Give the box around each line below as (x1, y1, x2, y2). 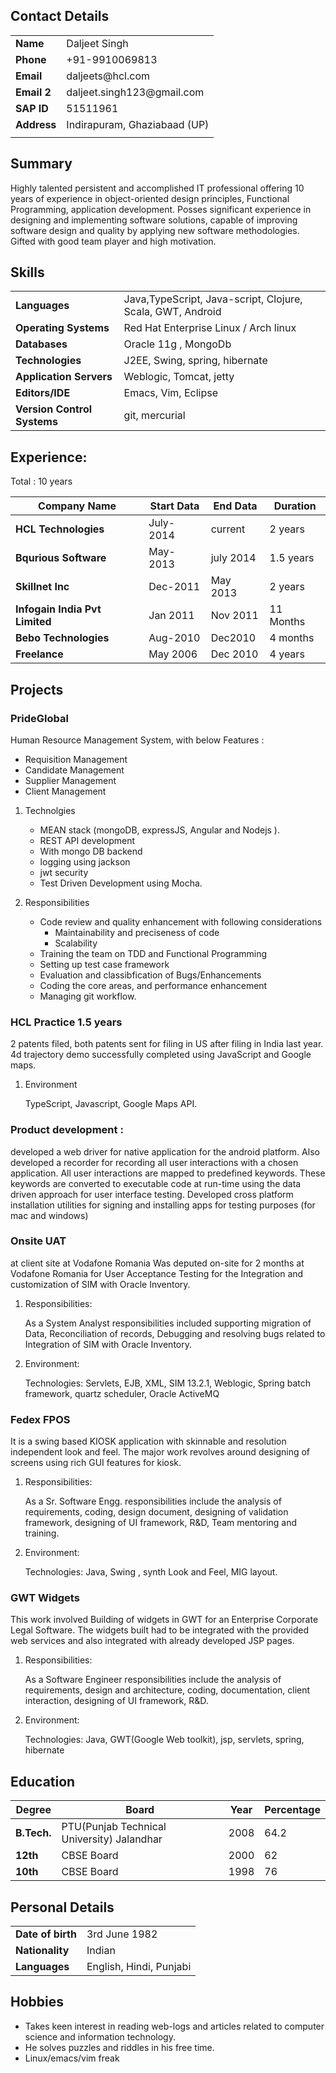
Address (15, 117, 57, 131)
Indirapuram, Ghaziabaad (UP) (66, 117, 210, 131)
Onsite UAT (10, 1234, 67, 1248)
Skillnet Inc (15, 580, 70, 594)
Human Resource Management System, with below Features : (10, 734, 265, 746)
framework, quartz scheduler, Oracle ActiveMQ (24, 1387, 220, 1399)
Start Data (149, 499, 200, 513)
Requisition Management (24, 753, 128, 765)
